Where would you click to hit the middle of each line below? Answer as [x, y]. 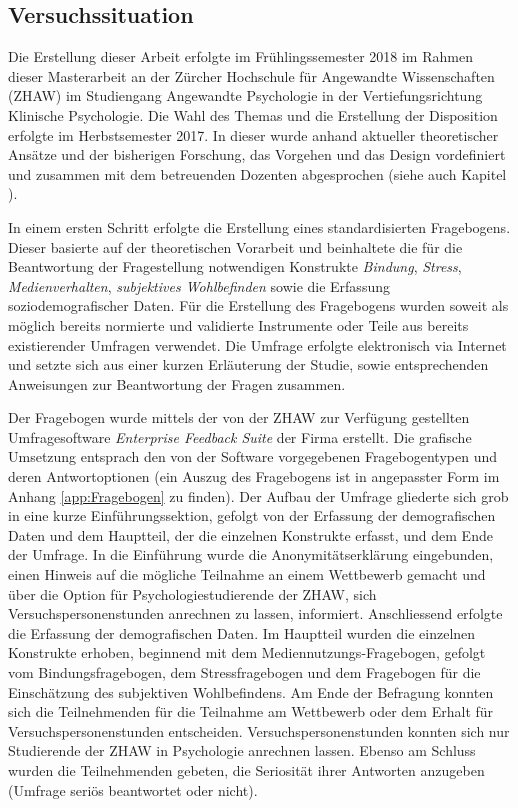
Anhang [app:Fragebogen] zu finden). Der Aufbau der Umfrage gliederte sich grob [258, 495]
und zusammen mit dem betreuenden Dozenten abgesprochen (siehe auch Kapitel [257, 173]
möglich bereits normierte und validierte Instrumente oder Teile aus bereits [238, 324]
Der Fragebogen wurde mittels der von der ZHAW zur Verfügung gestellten [239, 417]
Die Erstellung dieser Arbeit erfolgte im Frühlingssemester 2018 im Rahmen [240, 56]
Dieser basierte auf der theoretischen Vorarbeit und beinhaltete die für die [235, 246]
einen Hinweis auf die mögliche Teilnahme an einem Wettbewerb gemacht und [247, 574]
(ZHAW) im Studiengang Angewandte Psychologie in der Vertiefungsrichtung [245, 95]
